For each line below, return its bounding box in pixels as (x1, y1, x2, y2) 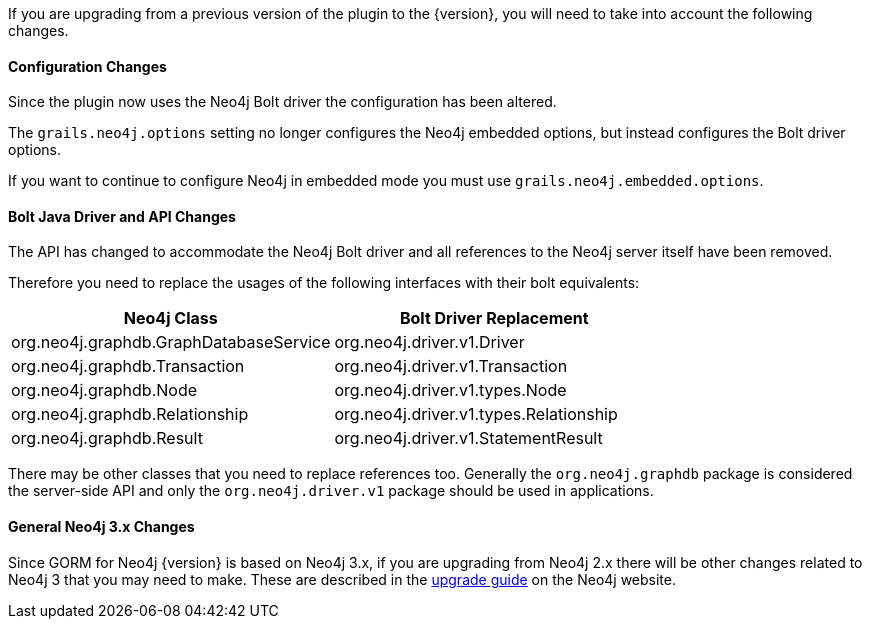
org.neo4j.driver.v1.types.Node (334, 380, 567, 401)
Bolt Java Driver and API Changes (8, 207, 236, 225)
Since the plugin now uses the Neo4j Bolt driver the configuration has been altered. (8, 93, 557, 111)
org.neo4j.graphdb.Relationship (11, 404, 249, 425)
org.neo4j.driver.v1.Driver (334, 332, 525, 353)
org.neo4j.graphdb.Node (11, 380, 198, 401)
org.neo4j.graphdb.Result (11, 428, 203, 449)
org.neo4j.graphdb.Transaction (11, 356, 245, 377)
